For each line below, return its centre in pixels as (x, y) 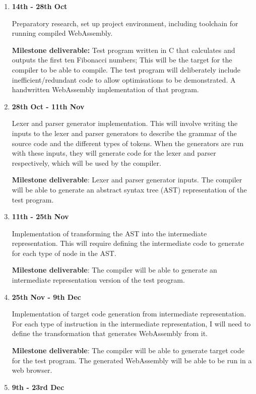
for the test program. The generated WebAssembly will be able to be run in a (132, 360)
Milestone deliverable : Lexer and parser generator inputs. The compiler (127, 180)
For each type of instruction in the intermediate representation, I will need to (131, 323)
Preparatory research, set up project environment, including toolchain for (125, 23)
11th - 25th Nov (40, 216)
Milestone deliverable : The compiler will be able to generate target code (128, 350)
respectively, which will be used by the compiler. (86, 162)
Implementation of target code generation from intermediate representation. (129, 314)
